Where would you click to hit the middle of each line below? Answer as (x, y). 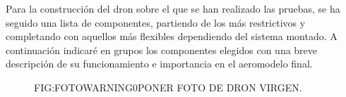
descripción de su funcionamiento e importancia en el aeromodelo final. (159, 64)
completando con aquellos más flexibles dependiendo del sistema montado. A (172, 36)
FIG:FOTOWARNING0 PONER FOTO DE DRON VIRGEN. (168, 87)
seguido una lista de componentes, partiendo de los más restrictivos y (156, 22)
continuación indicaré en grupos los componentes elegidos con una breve (162, 50)
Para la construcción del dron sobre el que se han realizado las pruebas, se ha (173, 8)
